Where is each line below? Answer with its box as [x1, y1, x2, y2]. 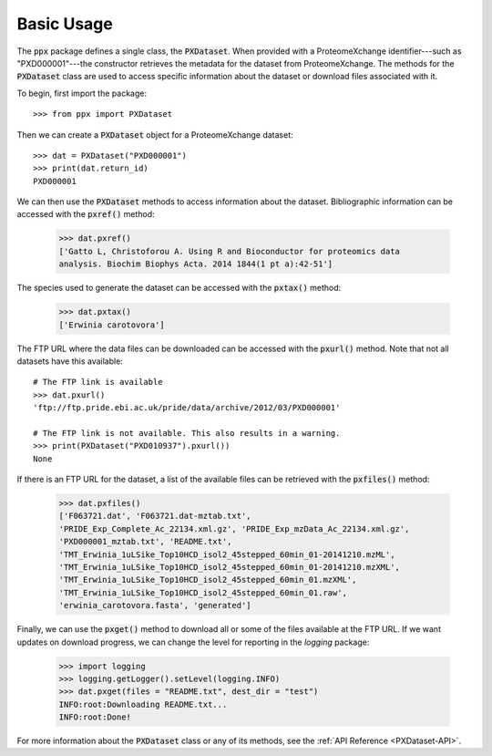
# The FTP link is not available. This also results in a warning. [33, 428, 341, 438]
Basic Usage [16, 14, 113, 34]
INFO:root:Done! [58, 712, 132, 722]
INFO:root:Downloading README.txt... [58, 699, 228, 709]
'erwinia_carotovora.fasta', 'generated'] [58, 600, 251, 611]
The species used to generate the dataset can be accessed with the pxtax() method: [16, 283, 342, 294]
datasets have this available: [16, 356, 123, 367]
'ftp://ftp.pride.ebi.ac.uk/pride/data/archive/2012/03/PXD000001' [33, 402, 341, 413]
